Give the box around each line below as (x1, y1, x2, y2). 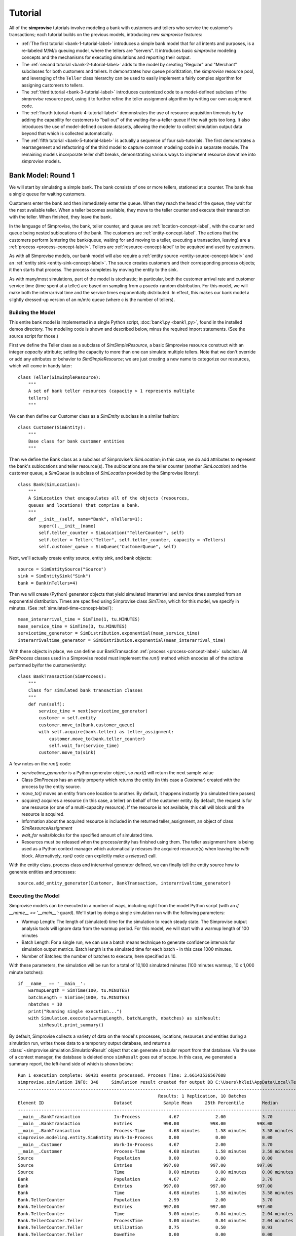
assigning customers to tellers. (21, 82, 84, 88)
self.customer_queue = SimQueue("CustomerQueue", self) (38, 544, 177, 550)
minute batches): (9, 969, 44, 975)
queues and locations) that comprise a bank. (28, 502, 141, 508)
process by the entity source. (21, 784, 81, 790)
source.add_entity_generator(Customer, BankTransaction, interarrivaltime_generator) (18, 881, 231, 886)
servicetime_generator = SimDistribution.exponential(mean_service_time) (18, 630, 200, 636)
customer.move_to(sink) (38, 750, 96, 755)
